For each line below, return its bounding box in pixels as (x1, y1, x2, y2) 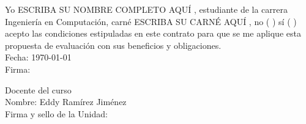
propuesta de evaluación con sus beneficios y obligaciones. (5, 38, 222, 51)
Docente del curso (5, 83, 72, 96)
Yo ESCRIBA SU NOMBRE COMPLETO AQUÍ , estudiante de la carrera (5, 3, 288, 15)
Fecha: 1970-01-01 (5, 51, 72, 64)
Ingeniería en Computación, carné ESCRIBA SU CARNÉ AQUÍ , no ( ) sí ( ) (5, 15, 297, 27)
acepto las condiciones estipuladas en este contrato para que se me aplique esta (5, 27, 301, 40)
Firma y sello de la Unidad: (5, 107, 108, 120)
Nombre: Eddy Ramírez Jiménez (5, 95, 127, 108)
